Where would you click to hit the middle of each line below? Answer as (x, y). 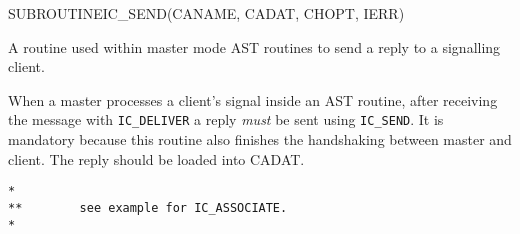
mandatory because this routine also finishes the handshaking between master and (260, 139)
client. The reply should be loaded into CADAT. (156, 158)
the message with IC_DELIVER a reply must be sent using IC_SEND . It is (226, 119)
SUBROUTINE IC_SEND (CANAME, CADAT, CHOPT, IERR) (206, 13)
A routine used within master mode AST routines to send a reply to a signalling (254, 46)
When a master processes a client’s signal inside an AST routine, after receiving (253, 99)
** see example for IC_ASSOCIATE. (148, 207)
